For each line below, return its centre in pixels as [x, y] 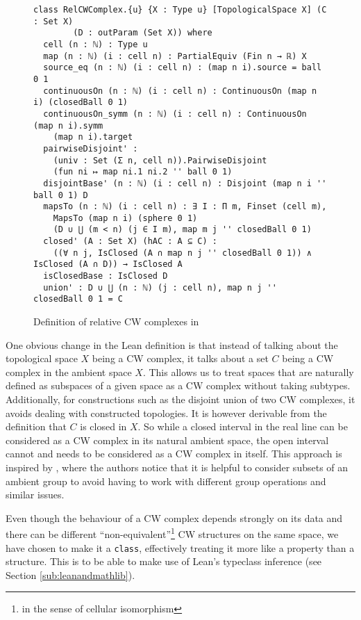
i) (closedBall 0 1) [81, 103]
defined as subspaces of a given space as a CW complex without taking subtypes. [178, 385]
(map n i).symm [68, 125]
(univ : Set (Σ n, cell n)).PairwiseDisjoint [160, 160]
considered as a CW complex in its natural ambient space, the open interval [167, 440]
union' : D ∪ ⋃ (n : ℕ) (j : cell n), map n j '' [160, 287]
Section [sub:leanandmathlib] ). [70, 574]
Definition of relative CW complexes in [116, 321]
